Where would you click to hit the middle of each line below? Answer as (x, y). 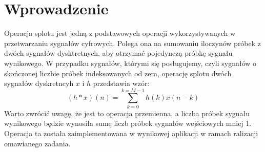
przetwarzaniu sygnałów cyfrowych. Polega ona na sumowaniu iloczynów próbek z (133, 43)
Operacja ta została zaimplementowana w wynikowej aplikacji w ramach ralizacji (131, 133)
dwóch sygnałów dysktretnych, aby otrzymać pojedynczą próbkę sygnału (118, 53)
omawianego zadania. (37, 143)
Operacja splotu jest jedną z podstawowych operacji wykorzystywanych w (120, 33)
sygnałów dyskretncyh (39, 83)
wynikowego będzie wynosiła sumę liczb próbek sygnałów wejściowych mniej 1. (128, 123)
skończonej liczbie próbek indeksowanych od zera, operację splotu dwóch (118, 73)
